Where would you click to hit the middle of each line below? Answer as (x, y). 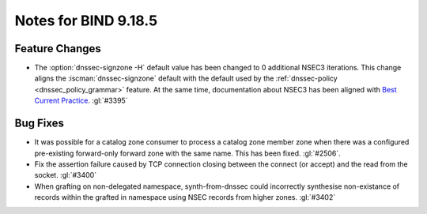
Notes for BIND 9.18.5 (86, 21)
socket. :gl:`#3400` (66, 175)
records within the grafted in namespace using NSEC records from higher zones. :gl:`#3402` (185, 197)
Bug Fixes (40, 124)
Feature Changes (58, 49)
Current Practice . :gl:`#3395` (81, 101)
